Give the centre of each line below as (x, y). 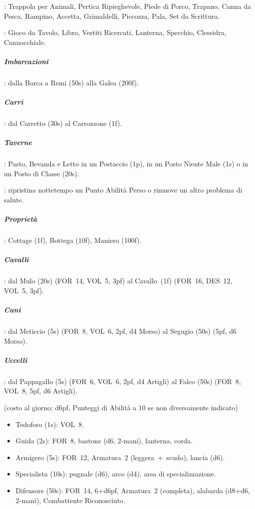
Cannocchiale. (25, 42)
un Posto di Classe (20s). (42, 173)
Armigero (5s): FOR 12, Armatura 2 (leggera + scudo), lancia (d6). (120, 457)
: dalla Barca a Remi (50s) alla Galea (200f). (72, 82)
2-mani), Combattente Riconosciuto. (70, 500)
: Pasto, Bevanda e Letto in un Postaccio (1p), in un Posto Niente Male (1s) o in (126, 164)
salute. (14, 200)
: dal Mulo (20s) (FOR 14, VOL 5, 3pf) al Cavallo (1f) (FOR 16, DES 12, (118, 281)
